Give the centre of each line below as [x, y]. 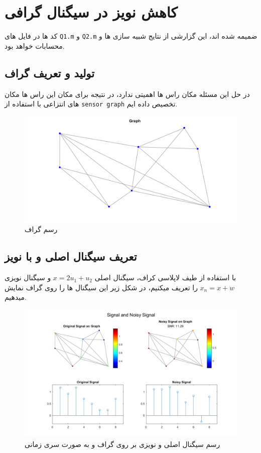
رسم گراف [41, 229]
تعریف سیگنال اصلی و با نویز [71, 256]
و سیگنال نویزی [28, 277]
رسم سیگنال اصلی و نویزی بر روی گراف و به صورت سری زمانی [122, 444]
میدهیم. [16, 297]
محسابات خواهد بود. [35, 45]
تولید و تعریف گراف [50, 73]
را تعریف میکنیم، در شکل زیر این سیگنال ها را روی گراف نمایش [101, 287]
